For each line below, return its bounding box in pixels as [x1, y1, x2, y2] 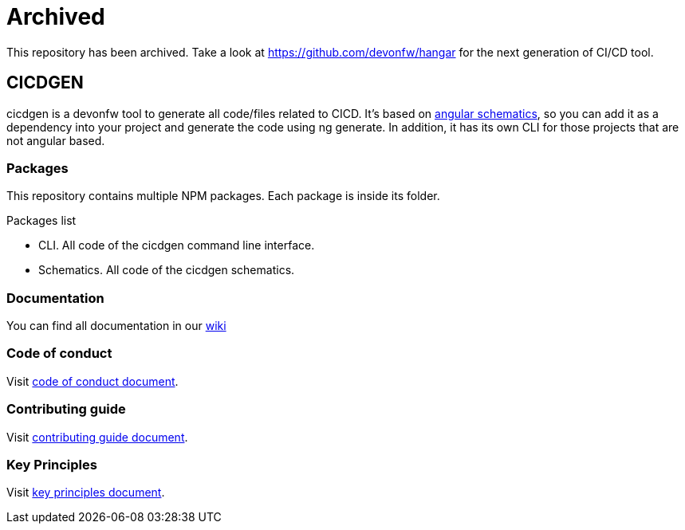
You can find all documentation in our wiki [6, 319, 226, 333]
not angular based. [6, 133, 105, 147]
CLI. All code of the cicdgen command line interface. [38, 238, 315, 253]
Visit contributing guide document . [6, 430, 188, 444]
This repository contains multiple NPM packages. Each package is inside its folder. [6, 189, 440, 203]
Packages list [6, 214, 77, 228]
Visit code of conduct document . [6, 374, 179, 388]
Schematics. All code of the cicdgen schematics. [38, 263, 295, 277]
